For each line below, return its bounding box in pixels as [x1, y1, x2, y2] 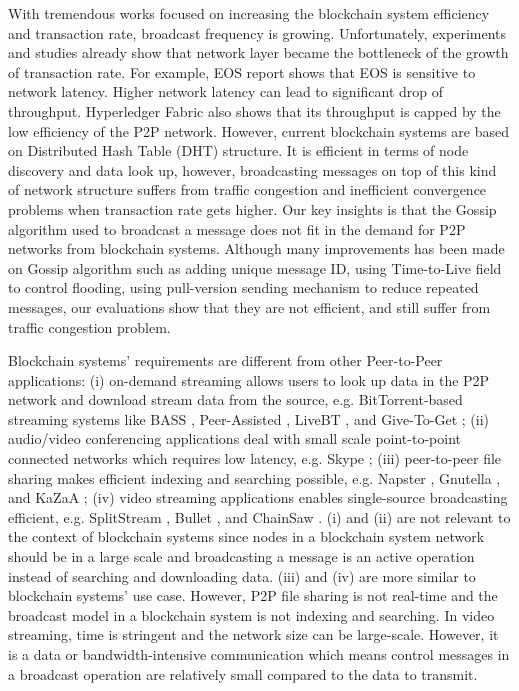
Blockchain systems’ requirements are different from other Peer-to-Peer [8, 350, 443, 371]
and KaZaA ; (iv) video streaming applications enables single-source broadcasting [8, 487, 508, 508]
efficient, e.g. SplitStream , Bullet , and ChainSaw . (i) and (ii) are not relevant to [8, 506, 511, 527]
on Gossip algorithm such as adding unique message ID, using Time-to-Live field [8, 257, 502, 278]
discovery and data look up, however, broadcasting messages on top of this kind [8, 159, 497, 180]
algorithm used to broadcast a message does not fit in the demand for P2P [8, 218, 466, 239]
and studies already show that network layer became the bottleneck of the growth [8, 42, 509, 63]
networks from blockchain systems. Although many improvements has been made [8, 238, 505, 259]
